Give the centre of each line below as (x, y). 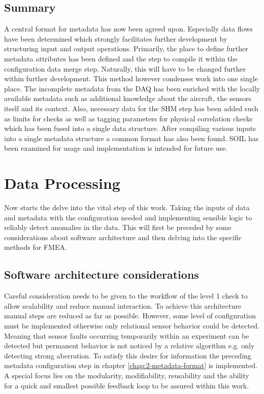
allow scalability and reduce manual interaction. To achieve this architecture (123, 305)
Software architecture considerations (102, 274)
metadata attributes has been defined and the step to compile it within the (121, 58)
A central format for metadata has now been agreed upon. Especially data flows (128, 29)
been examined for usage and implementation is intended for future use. (116, 148)
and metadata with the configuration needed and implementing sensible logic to (128, 217)
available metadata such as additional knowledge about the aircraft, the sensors (128, 98)
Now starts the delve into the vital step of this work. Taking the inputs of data (127, 207)
